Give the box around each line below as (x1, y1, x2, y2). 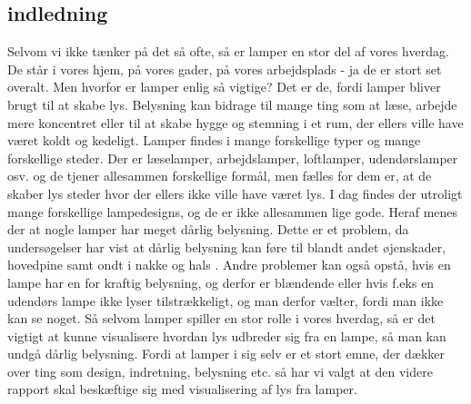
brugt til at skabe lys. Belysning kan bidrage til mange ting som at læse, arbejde (7, 94, 457, 113)
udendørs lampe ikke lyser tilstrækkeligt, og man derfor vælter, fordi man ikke (7, 291, 444, 310)
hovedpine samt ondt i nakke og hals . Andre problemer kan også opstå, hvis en (7, 255, 451, 274)
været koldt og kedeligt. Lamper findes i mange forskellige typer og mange (7, 131, 421, 150)
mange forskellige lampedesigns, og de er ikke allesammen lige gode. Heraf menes (7, 202, 458, 221)
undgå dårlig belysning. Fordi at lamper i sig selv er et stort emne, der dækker (7, 344, 446, 363)
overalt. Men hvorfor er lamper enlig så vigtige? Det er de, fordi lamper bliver (7, 77, 441, 96)
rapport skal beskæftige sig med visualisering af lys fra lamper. (7, 379, 357, 399)
